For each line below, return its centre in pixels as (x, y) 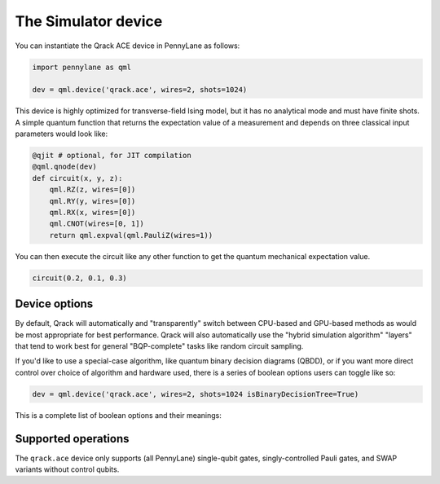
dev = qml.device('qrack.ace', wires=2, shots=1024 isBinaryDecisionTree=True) (196, 394)
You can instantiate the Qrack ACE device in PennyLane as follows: (128, 46)
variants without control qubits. (67, 469)
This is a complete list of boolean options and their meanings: (118, 415)
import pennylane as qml (82, 67)
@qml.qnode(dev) (65, 167)
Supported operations (72, 439)
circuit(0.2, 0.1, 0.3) (80, 278)
